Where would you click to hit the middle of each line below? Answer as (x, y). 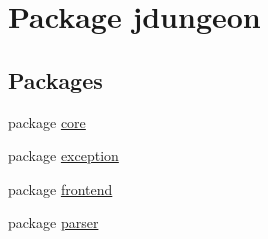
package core (47, 121)
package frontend (60, 188)
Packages (55, 79)
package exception (63, 155)
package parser (53, 222)
